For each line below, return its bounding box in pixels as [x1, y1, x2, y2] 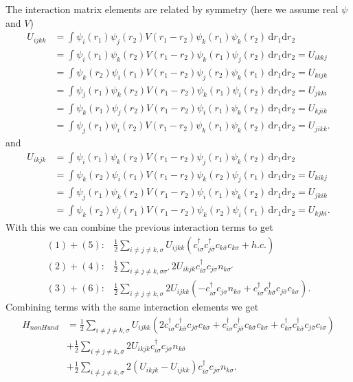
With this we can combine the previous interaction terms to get [5, 220, 273, 234]
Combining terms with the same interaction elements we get [5, 300, 259, 314]
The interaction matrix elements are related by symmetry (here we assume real [5, 2, 339, 16]
